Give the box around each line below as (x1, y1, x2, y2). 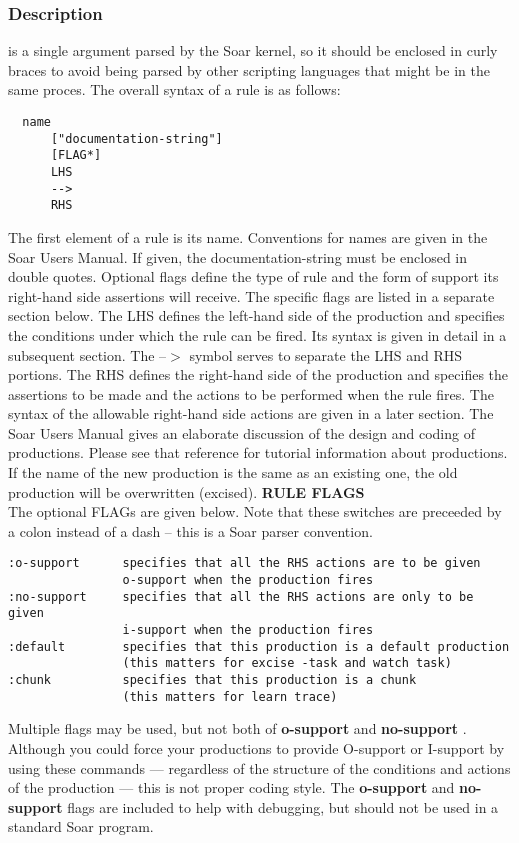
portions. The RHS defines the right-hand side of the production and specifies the (8, 364, 509, 385)
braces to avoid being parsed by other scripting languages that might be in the (8, 59, 490, 80)
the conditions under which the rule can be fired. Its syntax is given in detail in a (8, 324, 507, 345)
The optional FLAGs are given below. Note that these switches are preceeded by (8, 501, 502, 522)
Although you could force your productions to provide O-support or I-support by (8, 737, 505, 758)
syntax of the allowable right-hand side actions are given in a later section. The (8, 403, 494, 424)
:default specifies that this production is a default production (8, 639, 510, 654)
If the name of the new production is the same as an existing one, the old (8, 462, 458, 483)
